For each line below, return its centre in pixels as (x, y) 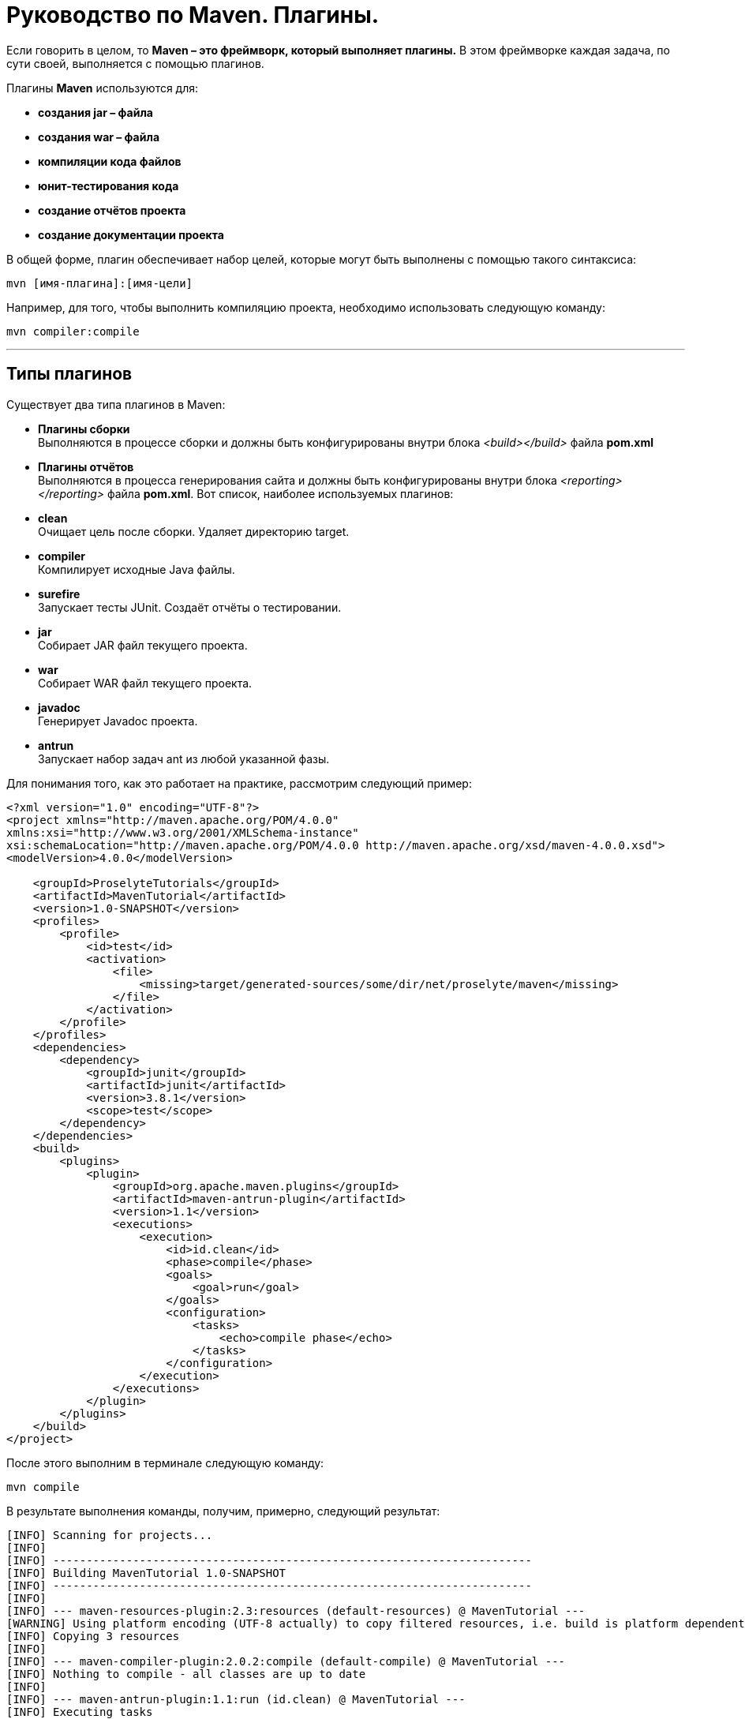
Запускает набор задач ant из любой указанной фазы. (184, 758)
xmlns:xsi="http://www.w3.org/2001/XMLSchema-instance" (183, 832)
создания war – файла (99, 137)
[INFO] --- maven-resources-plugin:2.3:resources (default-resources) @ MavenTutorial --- (296, 1610)
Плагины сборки (84, 429)
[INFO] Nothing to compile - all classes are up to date (186, 1674)
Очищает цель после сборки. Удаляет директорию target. (194, 531)
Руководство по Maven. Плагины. (193, 15)
